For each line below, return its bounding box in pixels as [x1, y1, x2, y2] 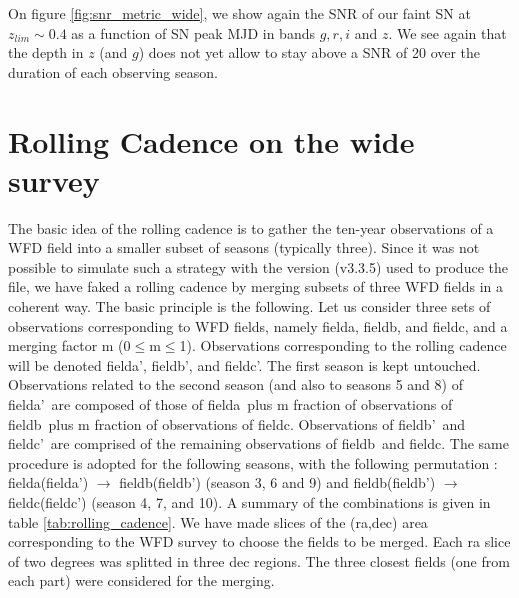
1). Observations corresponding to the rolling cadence [179, 335, 507, 356]
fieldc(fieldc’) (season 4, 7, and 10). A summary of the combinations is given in [8, 492, 491, 512]
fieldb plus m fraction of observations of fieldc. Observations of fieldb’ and [8, 413, 466, 434]
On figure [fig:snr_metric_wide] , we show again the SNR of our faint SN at [8, 3, 471, 23]
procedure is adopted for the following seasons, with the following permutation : [8, 452, 498, 473]
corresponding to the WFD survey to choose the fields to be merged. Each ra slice [8, 531, 511, 552]
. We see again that [388, 22, 507, 43]
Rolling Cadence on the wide [8, 120, 415, 161]
